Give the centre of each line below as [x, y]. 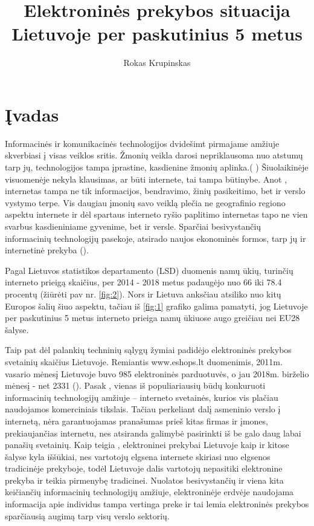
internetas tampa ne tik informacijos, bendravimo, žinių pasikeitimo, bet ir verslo [155, 191]
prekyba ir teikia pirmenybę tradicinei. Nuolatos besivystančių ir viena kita [144, 480]
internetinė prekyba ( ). [47, 250]
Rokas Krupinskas [157, 63]
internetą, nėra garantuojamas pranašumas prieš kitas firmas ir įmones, [136, 420]
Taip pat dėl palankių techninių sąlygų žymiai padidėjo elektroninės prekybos [148, 350]
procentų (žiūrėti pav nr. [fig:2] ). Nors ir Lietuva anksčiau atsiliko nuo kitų [143, 294]
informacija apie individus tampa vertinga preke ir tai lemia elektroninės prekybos [157, 504]
